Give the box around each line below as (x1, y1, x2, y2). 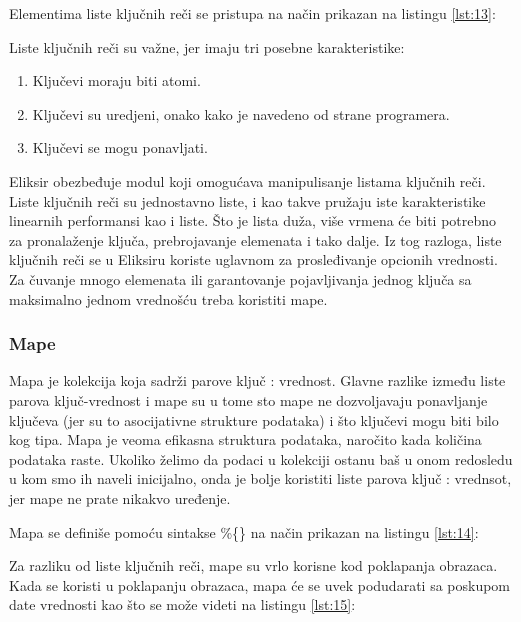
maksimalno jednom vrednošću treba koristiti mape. (9, 288, 328, 309)
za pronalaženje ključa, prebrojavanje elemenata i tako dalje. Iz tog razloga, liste (9, 229, 502, 250)
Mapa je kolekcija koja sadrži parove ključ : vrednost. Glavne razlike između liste (9, 370, 506, 391)
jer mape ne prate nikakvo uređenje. (9, 487, 231, 508)
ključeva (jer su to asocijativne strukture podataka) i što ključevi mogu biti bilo (9, 409, 499, 430)
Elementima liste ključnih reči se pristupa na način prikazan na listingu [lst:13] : (9, 3, 496, 23)
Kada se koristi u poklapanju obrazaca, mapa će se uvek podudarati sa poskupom (9, 574, 511, 595)
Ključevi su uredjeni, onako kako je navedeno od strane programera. (32, 103, 450, 124)
